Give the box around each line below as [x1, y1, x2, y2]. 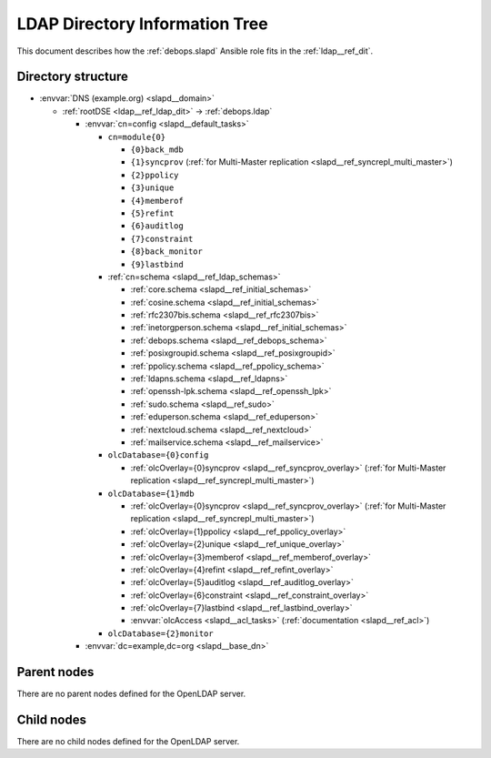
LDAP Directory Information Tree [16, 14, 268, 34]
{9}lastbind [130, 259, 184, 269]
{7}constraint [130, 233, 194, 244]
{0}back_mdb [130, 145, 184, 155]
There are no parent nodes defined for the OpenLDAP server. [16, 688, 246, 700]
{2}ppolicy [130, 169, 179, 180]
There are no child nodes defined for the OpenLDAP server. [16, 736, 240, 747]
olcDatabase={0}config [107, 450, 209, 460]
